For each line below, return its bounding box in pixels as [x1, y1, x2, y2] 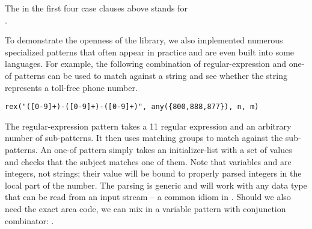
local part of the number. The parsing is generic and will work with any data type [5, 178, 307, 191]
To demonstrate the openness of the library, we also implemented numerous [5, 34, 283, 46]
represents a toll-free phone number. [5, 81, 138, 93]
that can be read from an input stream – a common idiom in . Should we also [5, 190, 291, 203]
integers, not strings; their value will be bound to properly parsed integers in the [5, 167, 302, 180]
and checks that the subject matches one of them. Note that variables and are [5, 155, 292, 168]
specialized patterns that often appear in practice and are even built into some [5, 45, 295, 58]
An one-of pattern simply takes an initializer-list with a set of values [40, 143, 292, 155]
